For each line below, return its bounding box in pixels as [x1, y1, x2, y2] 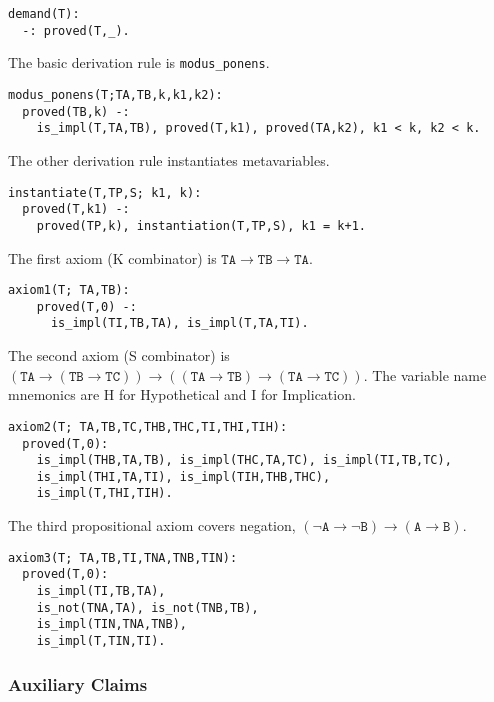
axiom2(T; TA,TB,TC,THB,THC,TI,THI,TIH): [8, 419, 288, 434]
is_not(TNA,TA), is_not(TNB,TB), [36, 600, 259, 615]
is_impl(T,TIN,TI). [36, 634, 166, 648]
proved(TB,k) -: [22, 104, 130, 119]
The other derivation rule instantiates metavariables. [8, 149, 330, 170]
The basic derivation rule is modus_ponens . [8, 52, 270, 73]
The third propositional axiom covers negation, [8, 515, 296, 536]
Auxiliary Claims [8, 671, 148, 696]
